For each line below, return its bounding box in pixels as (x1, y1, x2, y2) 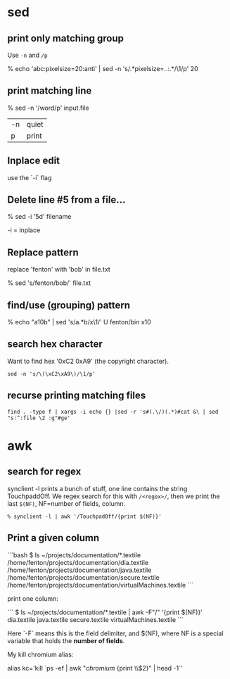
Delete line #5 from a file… (7, 194, 126, 206)
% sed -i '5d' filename (7, 212, 72, 221)
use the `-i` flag (7, 173, 52, 182)
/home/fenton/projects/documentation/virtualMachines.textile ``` (7, 580, 194, 589)
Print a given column (7, 532, 100, 544)
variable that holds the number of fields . (7, 636, 125, 645)
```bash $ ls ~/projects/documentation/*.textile (7, 550, 141, 559)
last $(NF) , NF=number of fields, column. (7, 499, 125, 507)
